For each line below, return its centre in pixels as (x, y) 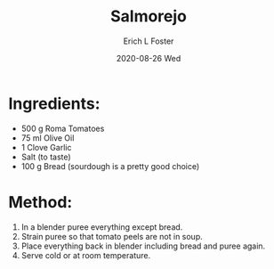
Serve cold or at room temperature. (86, 255)
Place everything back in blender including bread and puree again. (143, 246)
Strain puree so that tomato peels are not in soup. (112, 236)
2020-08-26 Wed (149, 58)
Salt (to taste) (46, 157)
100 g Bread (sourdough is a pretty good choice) (110, 166)
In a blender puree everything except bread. (102, 227)
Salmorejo (149, 16)
